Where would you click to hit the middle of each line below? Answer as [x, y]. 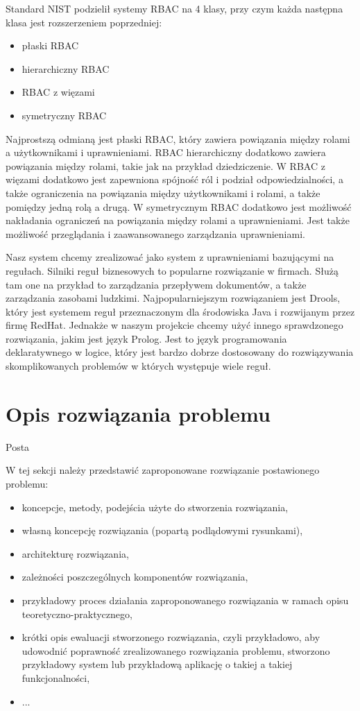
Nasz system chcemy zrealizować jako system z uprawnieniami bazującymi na [170, 257]
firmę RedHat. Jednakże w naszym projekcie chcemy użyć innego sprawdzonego [174, 325]
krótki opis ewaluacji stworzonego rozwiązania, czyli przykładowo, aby [171, 637]
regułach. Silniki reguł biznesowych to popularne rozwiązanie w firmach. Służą [172, 270]
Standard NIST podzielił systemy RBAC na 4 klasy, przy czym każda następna [174, 8]
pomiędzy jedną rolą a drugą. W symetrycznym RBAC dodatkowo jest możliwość [179, 206]
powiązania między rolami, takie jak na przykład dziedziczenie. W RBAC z [165, 165]
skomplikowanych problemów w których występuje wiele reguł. [138, 366]
